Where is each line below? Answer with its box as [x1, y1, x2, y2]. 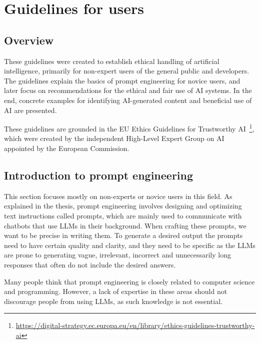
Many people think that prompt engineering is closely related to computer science [4, 276, 255, 286]
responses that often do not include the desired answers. [4, 259, 176, 269]
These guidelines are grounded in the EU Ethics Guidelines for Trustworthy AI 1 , [4, 122, 254, 133]
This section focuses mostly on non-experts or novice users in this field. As [4, 190, 232, 201]
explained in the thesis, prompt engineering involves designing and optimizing [4, 200, 242, 211]
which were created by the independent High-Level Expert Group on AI [4, 133, 224, 143]
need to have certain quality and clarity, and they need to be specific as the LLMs [4, 239, 255, 250]
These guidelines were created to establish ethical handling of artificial [4, 55, 219, 66]
